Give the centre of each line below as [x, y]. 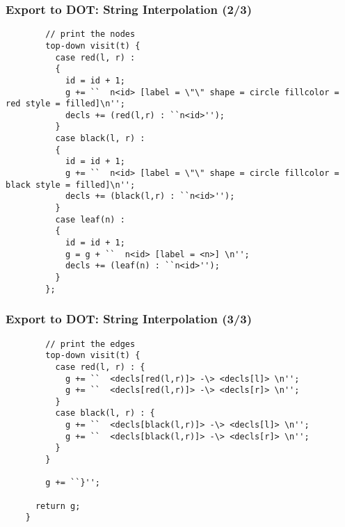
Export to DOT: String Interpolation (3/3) [129, 319]
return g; [58, 506]
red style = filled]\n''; [65, 104]
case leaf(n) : [90, 219]
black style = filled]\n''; [71, 185]
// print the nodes [90, 34]
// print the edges [90, 344]
